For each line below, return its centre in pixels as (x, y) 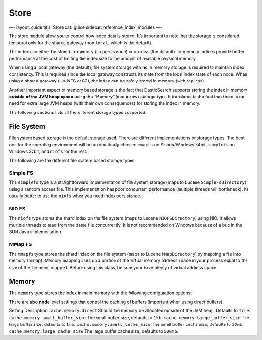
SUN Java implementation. (36, 232)
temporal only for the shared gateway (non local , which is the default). (81, 43)
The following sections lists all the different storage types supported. (78, 112)
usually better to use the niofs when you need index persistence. (75, 196)
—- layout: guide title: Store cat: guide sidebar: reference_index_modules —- (86, 27)
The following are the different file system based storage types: (72, 160)
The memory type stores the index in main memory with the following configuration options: (100, 293)
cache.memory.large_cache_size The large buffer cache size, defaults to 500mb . (94, 331)
